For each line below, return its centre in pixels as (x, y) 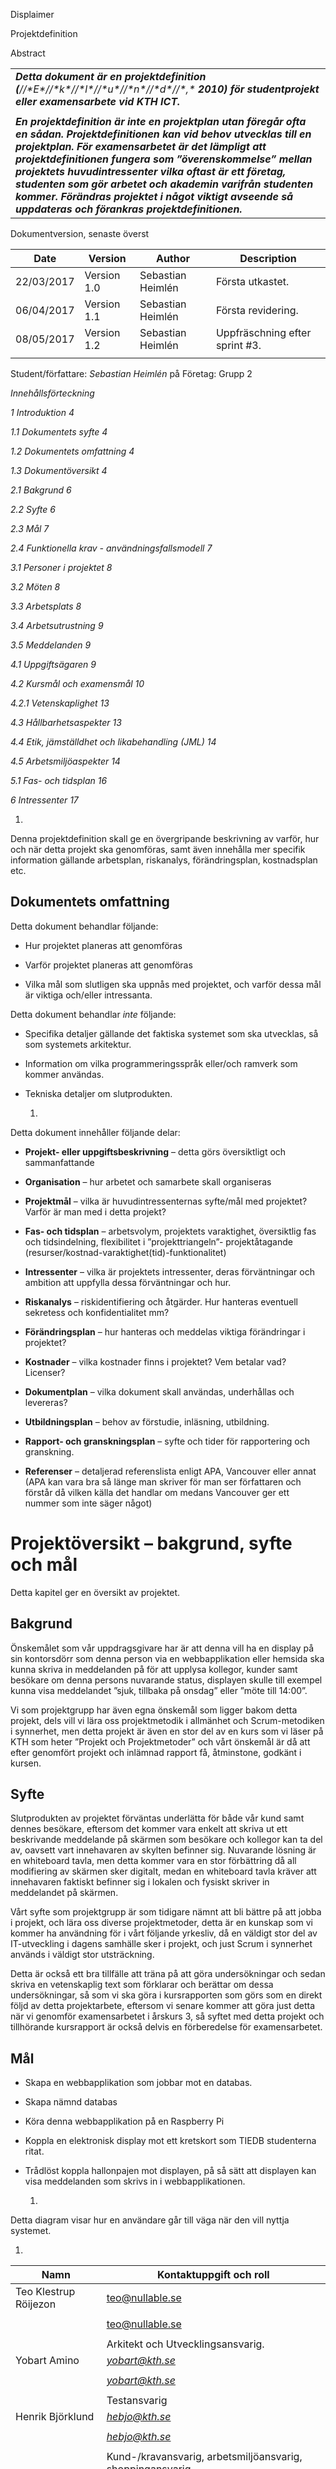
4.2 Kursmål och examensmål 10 (77, 683)
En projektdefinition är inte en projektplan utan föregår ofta (161, 121)
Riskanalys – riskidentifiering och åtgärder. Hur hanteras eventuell (161, 1301)
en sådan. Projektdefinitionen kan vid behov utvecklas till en (163, 134)
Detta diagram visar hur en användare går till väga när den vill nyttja (150, 2220)
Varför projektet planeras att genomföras (108, 965)
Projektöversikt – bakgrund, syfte (151, 1543)
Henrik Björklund (55, 2417)
